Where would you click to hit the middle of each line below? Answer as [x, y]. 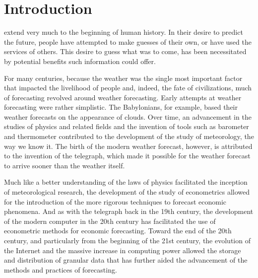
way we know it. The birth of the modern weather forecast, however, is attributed [128, 146]
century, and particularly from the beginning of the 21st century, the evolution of [127, 240]
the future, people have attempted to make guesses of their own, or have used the [128, 41]
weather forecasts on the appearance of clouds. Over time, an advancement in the [128, 116]
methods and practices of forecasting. [61, 269]
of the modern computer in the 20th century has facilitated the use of [110, 221]
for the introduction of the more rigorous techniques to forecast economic [115, 201]
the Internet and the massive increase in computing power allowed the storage [123, 250]
